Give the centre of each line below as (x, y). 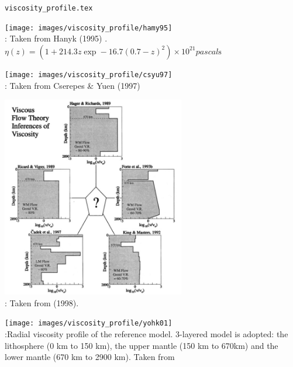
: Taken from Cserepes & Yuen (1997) (73, 85)
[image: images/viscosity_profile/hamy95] (89, 28)
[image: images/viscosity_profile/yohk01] (89, 323)
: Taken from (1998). (42, 302)
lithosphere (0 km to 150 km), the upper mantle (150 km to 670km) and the (142, 345)
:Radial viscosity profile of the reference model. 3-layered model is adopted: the (146, 334)
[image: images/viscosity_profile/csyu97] (89, 75)
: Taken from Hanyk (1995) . (56, 38)
